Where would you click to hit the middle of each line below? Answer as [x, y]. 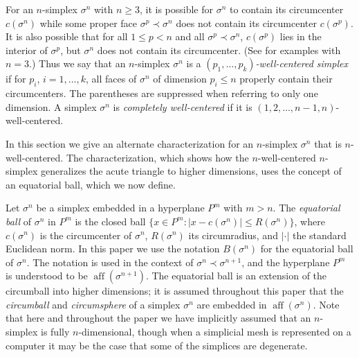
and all [190, 36]
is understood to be [47, 276]
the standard [319, 235]
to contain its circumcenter [287, 9]
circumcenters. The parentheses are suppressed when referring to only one [162, 93]
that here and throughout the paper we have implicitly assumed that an [158, 318]
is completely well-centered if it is [183, 106]
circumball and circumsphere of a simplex [93, 304]
